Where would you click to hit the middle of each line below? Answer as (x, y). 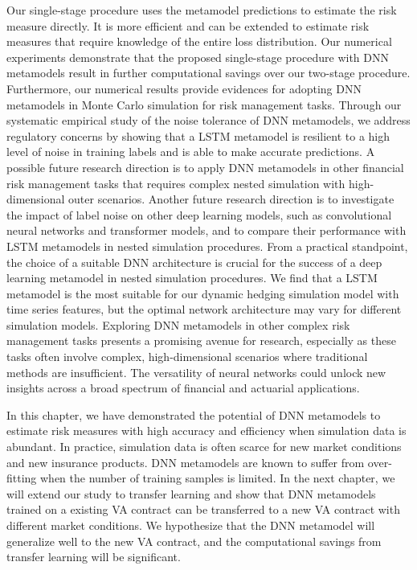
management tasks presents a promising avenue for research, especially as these (201, 340)
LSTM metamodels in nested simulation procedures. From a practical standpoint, (207, 246)
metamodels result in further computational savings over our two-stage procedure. (208, 73)
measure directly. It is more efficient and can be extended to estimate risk (188, 25)
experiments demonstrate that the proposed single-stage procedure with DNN (198, 57)
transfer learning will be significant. (94, 557)
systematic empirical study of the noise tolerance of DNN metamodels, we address (208, 120)
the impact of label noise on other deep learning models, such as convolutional (199, 214)
